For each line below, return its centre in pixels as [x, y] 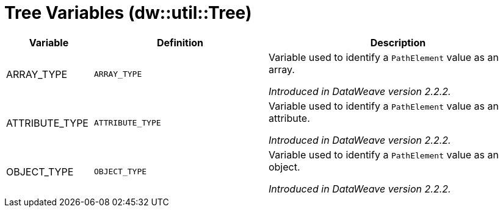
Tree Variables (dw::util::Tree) [128, 13]
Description [398, 42]
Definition [180, 42]
